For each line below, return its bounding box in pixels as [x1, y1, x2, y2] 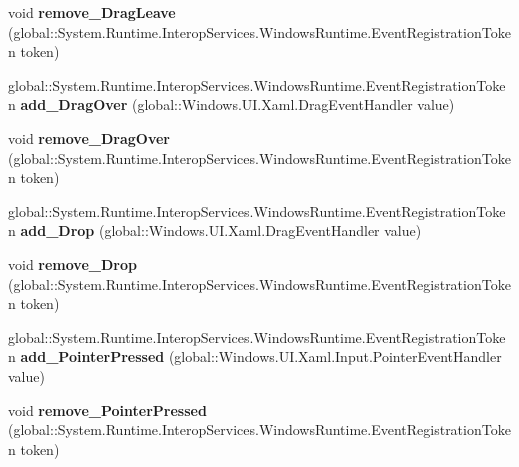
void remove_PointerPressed [8, 399, 207, 420]
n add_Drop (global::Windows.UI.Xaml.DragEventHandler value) [8, 220, 422, 241]
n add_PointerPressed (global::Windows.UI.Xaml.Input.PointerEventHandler [8, 346, 502, 367]
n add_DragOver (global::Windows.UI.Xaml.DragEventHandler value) [8, 94, 455, 115]
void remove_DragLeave [8, 2, 176, 22]
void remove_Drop [8, 253, 137, 274]
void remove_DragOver [8, 127, 170, 148]
